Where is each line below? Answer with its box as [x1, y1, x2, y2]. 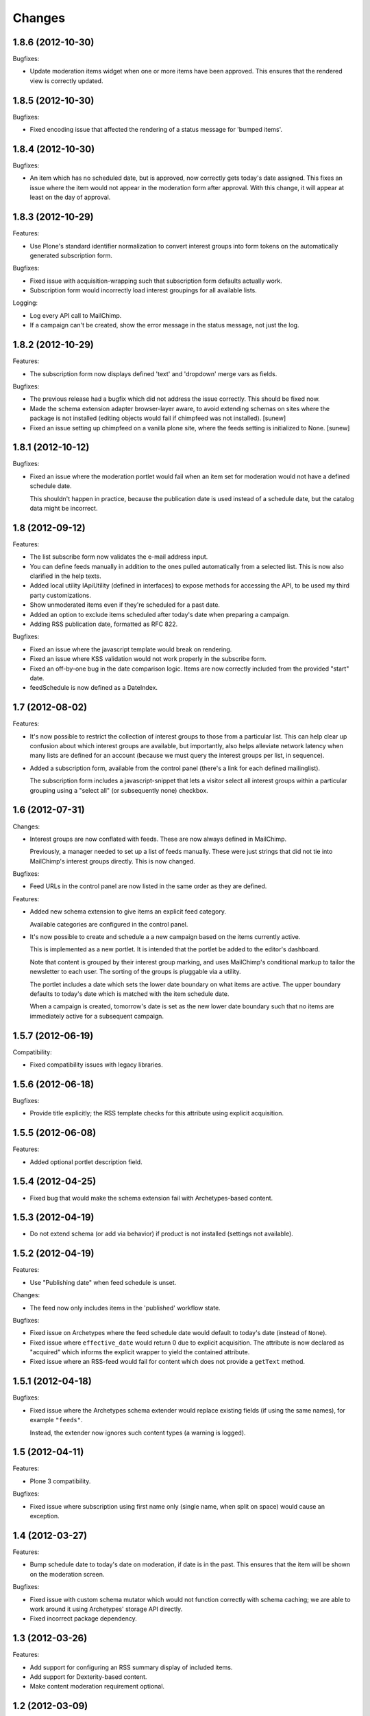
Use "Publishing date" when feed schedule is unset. [29, 1278, 177, 1286]
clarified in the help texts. [29, 572, 102, 580]
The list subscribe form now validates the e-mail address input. [29, 553, 208, 561]
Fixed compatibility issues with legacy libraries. [29, 1060, 164, 1069]
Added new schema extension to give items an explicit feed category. [29, 907, 226, 916]
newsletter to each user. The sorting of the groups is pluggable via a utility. [29, 968, 241, 976]
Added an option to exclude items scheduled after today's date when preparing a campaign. [29, 610, 291, 618]
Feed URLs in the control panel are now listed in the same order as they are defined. [29, 882, 267, 890]
